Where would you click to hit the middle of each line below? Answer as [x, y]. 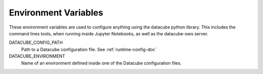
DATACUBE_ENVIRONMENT [37, 56]
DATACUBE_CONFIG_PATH [36, 43]
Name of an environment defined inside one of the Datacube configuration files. [102, 63]
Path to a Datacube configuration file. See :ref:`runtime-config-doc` [89, 49]
